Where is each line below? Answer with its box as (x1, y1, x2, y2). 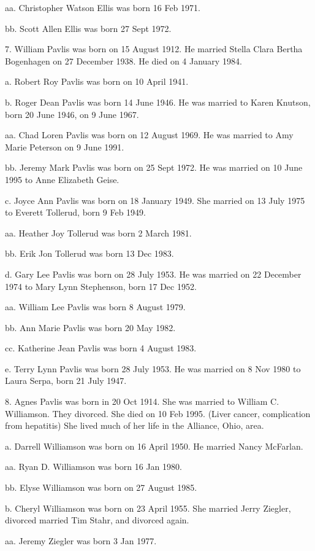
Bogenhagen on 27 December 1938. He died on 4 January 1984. (5, 54, 242, 67)
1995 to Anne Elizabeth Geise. (5, 173, 120, 186)
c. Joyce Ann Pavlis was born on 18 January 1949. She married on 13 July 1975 (5, 193, 305, 206)
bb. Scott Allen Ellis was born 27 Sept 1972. (5, 21, 172, 34)
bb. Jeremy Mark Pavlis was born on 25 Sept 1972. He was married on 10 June (5, 161, 303, 174)
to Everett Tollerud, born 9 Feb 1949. (5, 206, 146, 219)
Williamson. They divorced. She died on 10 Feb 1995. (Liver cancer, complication (5, 407, 311, 420)
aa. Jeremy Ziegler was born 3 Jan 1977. (5, 534, 157, 547)
